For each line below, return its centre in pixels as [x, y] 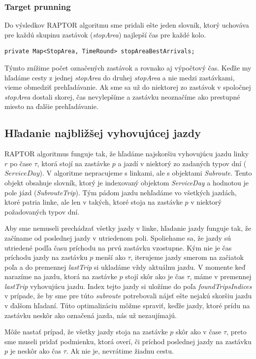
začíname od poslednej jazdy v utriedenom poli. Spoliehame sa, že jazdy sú [118, 237]
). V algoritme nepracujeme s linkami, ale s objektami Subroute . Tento [146, 173]
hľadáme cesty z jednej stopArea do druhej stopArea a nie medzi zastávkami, [120, 77]
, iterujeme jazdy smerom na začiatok [187, 257]
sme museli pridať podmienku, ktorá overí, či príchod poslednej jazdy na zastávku [128, 341]
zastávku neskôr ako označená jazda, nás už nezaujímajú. [91, 315]
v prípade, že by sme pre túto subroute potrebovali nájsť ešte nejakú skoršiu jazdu [128, 296]
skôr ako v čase [199, 332]
